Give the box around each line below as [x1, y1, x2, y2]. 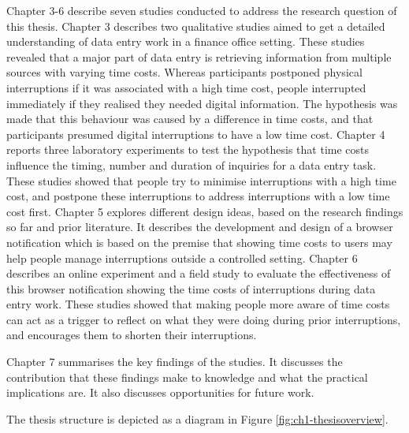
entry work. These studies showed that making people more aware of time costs [6, 296, 390, 312]
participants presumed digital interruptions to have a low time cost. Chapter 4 [6, 125, 385, 142]
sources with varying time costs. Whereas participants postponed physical [6, 64, 363, 80]
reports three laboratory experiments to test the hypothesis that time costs [6, 141, 370, 158]
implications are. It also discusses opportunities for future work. [6, 384, 314, 401]
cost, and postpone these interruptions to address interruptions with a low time [6, 188, 390, 204]
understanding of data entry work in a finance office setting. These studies [6, 33, 365, 50]
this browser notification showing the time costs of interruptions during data [6, 280, 376, 297]
